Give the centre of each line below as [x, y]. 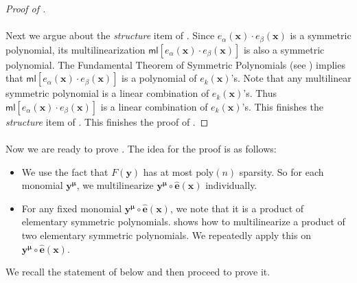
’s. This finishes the [283, 106]
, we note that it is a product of [237, 208]
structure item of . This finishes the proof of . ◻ [107, 121]
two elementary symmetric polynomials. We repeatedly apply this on [166, 235]
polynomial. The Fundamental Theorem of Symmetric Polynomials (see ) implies [175, 64]
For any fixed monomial [72, 208]
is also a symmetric [284, 49]
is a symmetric [321, 35]
